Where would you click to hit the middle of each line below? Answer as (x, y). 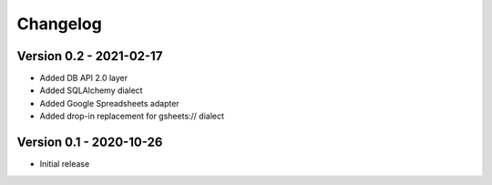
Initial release (65, 164)
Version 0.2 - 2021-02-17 (90, 56)
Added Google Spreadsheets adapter (109, 103)
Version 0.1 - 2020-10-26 (90, 143)
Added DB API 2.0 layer (84, 78)
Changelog (59, 24)
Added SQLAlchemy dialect (91, 90)
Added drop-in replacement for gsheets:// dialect (132, 116)
